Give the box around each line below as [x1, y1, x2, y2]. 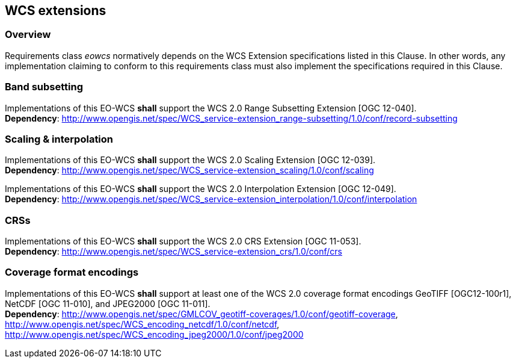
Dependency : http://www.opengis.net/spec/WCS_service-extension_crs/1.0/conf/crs [5, 246, 343, 257]
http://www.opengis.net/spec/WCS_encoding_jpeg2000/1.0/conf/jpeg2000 [5, 329, 304, 340]
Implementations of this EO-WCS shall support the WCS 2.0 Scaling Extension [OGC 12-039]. [5, 155, 376, 166]
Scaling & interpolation [5, 132, 114, 145]
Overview [5, 28, 51, 41]
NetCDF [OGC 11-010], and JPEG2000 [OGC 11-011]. [5, 298, 210, 309]
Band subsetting [5, 81, 84, 93]
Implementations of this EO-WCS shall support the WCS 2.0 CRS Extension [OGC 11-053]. [5, 236, 361, 247]
